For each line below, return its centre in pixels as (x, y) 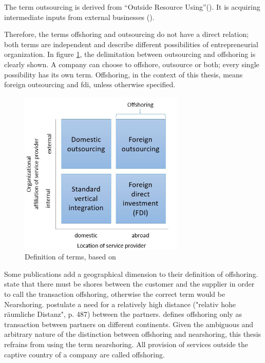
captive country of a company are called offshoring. (84, 354)
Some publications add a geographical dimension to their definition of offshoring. (131, 274)
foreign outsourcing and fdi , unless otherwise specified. (90, 84)
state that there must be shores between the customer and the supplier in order (129, 284)
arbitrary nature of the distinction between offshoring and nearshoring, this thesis (133, 334)
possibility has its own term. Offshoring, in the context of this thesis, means (124, 74)
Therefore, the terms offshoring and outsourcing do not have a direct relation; (127, 34)
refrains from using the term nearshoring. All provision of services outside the (126, 344)
